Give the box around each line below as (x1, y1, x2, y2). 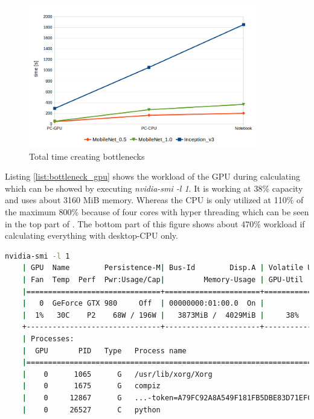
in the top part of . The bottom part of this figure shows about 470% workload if (5, 217, 305, 230)
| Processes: (22, 334, 74, 343)
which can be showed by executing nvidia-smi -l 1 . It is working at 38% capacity (5, 181, 303, 194)
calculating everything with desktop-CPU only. (5, 229, 178, 242)
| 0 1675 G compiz (22, 382, 161, 391)
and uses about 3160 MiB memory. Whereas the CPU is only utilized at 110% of (5, 194, 304, 206)
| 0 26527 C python (22, 405, 161, 414)
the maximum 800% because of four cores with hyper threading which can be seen (5, 206, 309, 218)
